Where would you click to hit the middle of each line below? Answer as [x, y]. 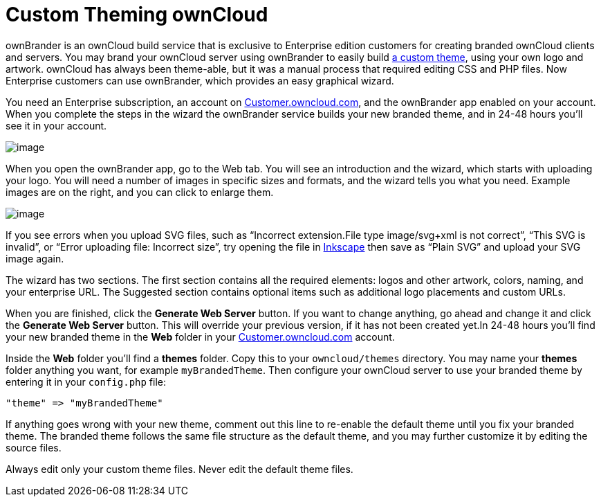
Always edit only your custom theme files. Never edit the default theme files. [179, 469]
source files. [34, 447]
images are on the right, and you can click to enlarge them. [140, 192]
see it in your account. [56, 125]
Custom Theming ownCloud [137, 15]
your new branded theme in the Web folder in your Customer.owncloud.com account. [200, 337]
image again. [35, 258]
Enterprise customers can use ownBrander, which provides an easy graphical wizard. [200, 80]
